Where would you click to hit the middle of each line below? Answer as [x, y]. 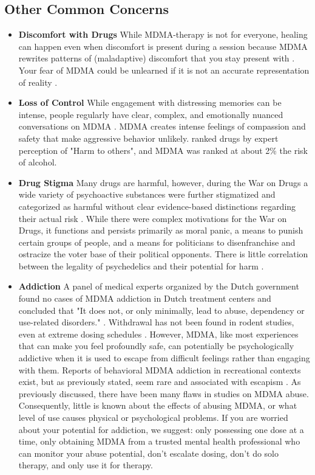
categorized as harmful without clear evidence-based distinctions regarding [157, 206]
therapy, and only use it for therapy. [86, 465]
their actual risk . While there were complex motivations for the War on [153, 218]
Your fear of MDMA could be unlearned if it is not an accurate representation [164, 70]
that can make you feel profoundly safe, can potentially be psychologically [156, 346]
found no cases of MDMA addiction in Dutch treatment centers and [145, 298]
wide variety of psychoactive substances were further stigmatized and [147, 194]
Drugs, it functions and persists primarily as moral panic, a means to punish [161, 230]
